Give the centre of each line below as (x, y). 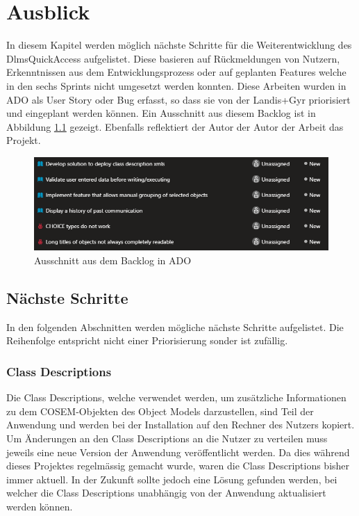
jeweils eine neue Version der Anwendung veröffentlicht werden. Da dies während (178, 452)
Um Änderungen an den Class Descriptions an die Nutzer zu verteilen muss (167, 438)
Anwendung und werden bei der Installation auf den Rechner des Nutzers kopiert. (181, 425)
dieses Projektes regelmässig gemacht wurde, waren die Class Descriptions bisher (178, 466)
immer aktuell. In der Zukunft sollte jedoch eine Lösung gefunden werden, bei (172, 479)
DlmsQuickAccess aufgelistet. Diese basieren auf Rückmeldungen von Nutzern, (173, 58)
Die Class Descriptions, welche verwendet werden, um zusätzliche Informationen (176, 397)
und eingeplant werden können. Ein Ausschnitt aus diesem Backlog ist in (161, 113)
